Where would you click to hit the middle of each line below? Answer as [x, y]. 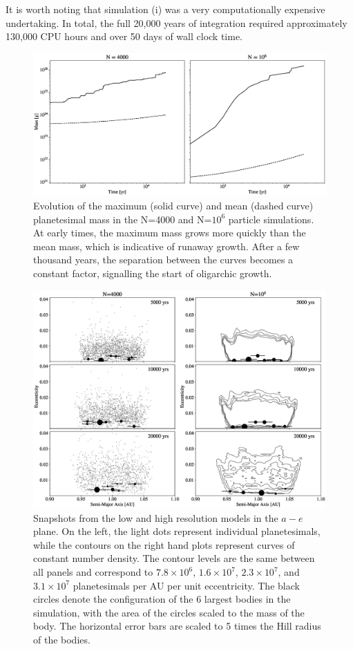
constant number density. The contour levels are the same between [174, 558]
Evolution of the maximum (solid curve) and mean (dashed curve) [173, 205]
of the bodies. [62, 639]
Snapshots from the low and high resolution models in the [156, 517]
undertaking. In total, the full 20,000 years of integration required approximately [176, 22]
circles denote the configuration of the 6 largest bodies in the [162, 599]
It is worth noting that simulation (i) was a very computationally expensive [165, 9]
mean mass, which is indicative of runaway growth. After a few [166, 246]
